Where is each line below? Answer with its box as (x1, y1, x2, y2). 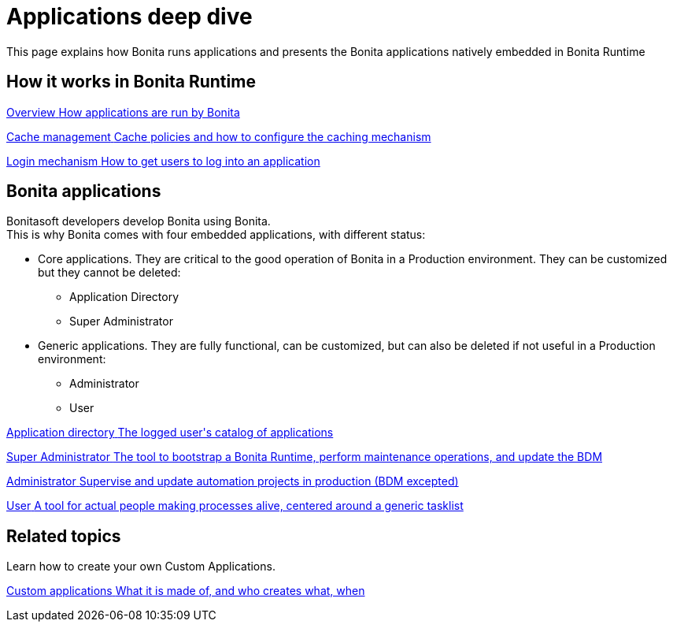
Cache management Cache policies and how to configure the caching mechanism (6, 129, 431, 143)
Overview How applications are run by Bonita (6, 105, 240, 119)
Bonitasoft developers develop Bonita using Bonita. (6, 214, 271, 229)
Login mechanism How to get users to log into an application (6, 154, 320, 168)
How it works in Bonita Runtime (6, 72, 256, 92)
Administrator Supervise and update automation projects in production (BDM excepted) (6, 474, 459, 489)
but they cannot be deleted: (38, 266, 181, 280)
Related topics (6, 526, 121, 546)
